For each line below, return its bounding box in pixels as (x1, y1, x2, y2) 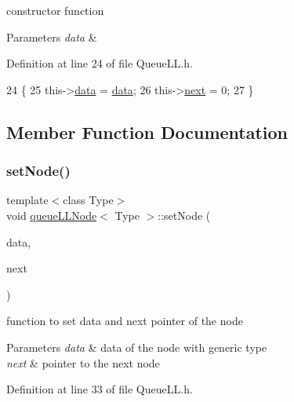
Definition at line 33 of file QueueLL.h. (6, 381, 193, 397)
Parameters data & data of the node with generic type (6, 338, 267, 355)
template (6, 192, 49, 208)
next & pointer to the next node (6, 354, 160, 371)
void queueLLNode (6, 206, 97, 223)
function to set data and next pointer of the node (6, 312, 243, 329)
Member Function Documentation (6, 119, 289, 144)
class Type (63, 192, 114, 208)
